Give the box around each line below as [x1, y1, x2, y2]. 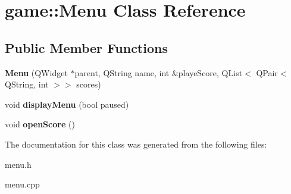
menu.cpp [5, 178, 40, 190]
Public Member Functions [5, 38, 168, 57]
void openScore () [5, 118, 75, 130]
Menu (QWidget [5, 66, 68, 79]
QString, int [5, 78, 49, 90]
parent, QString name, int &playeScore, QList [74, 66, 243, 79]
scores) [76, 78, 101, 90]
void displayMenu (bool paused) [5, 98, 129, 110]
